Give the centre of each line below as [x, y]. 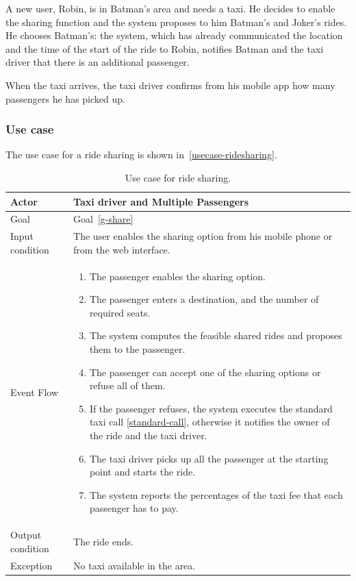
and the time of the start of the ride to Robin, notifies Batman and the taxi [165, 48]
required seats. [120, 312]
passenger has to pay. [134, 508]
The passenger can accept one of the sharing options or [205, 372]
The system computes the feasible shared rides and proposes [216, 335]
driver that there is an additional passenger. [98, 62]
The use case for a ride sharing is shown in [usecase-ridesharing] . [141, 154]
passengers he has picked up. [65, 98]
